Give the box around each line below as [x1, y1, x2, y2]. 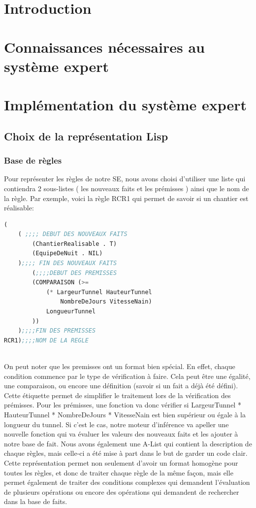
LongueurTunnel [46, 308, 96, 315]
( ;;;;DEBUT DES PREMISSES [32, 269, 117, 276]
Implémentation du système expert [4, 95, 247, 115]
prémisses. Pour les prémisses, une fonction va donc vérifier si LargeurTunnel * [4, 400, 241, 410]
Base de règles [4, 154, 62, 167]
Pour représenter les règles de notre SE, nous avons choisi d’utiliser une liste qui [4, 173, 246, 184]
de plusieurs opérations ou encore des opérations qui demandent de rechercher [4, 486, 239, 497]
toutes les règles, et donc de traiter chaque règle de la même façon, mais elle [4, 467, 233, 477]
